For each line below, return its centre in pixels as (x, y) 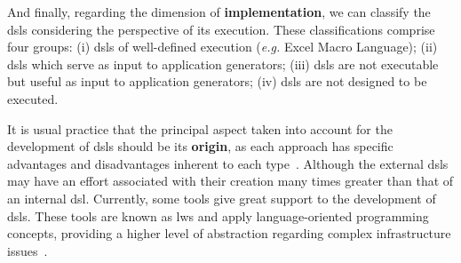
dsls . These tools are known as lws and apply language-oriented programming (218, 215)
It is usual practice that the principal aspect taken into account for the (200, 128)
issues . (28, 250)
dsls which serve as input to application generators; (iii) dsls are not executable (223, 64)
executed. (33, 98)
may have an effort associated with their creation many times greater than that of (230, 181)
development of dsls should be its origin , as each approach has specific (200, 146)
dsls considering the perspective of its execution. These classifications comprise (221, 29)
